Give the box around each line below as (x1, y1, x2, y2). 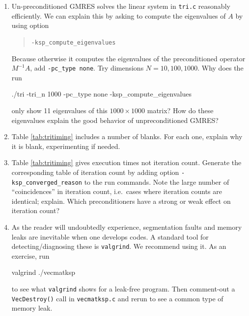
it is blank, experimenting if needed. (11, 141, 120, 151)
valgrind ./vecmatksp (11, 267, 76, 277)
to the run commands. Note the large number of (84, 176, 229, 187)
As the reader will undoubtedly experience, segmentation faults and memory (11, 222, 242, 232)
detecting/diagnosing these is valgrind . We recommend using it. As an (11, 241, 226, 251)
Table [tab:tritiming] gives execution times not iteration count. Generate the (11, 157, 242, 168)
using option (11, 20, 49, 30)
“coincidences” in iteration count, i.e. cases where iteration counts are (11, 186, 222, 196)
